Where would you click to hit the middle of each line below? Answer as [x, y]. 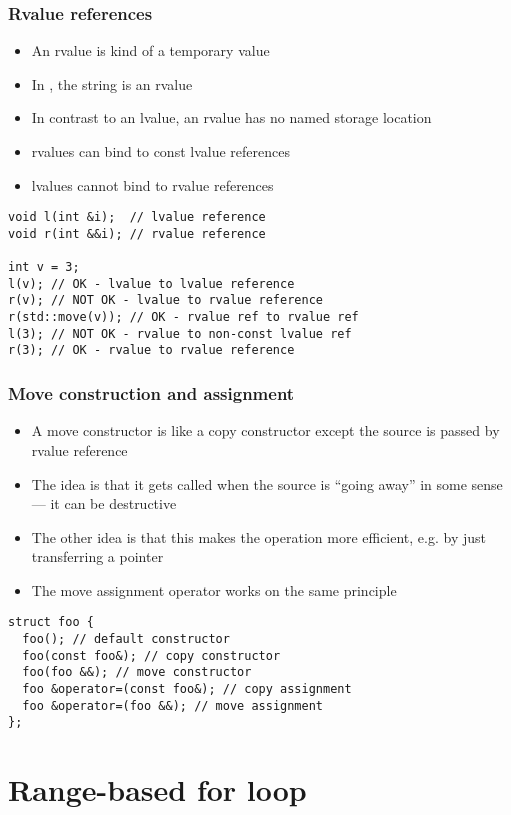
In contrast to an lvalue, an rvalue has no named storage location [231, 117]
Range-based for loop [157, 789]
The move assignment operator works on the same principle [214, 589]
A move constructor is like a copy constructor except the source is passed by [265, 430]
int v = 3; [44, 267]
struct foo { [51, 622]
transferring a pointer [97, 556]
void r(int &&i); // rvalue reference [137, 233]
